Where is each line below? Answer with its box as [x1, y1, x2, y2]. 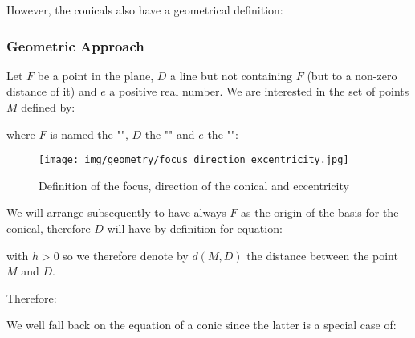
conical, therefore [6, 220, 91, 237]
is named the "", [50, 125, 128, 142]
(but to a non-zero [307, 67, 397, 83]
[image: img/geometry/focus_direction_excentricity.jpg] [39, 154, 349, 166]
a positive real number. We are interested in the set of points [109, 83, 409, 100]
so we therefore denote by [63, 246, 189, 263]
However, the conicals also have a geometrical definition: [6, 2, 283, 18]
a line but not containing [169, 67, 293, 83]
